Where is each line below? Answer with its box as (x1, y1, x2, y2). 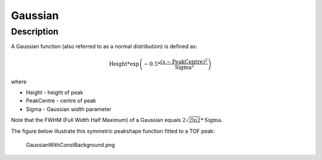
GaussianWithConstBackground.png (26, 141, 116, 148)
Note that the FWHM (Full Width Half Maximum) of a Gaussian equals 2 (11, 117, 186, 124)
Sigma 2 (175, 63, 194, 71)
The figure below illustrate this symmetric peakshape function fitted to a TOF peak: (11, 128, 215, 135)
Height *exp (109, 60, 140, 67)
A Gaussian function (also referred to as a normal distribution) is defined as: (11, 43, 198, 50)
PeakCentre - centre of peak (26, 97, 97, 104)
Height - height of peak (26, 89, 83, 96)
